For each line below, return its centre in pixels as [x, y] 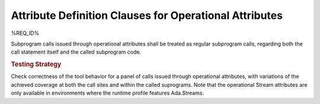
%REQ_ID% [25, 33]
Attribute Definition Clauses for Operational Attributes [147, 15]
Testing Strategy [36, 64]
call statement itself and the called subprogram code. [76, 52]
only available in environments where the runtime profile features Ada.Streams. [108, 93]
